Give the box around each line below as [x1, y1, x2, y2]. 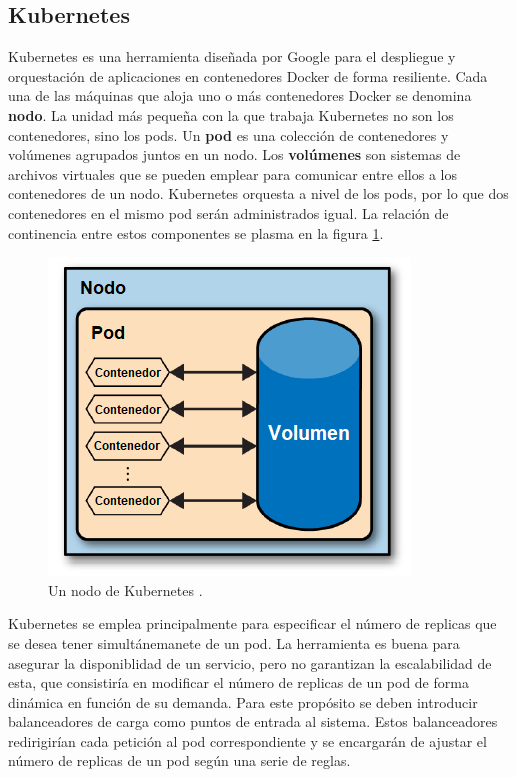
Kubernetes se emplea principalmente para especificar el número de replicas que [8, 613, 497, 634]
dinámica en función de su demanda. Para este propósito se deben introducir [8, 691, 478, 712]
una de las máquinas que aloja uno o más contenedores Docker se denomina [8, 85, 472, 106]
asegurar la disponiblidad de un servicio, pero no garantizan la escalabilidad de [8, 652, 492, 673]
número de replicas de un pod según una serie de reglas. [8, 750, 351, 771]
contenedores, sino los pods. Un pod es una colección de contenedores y [8, 124, 449, 145]
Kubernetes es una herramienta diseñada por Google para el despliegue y [8, 46, 456, 67]
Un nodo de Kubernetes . [48, 579, 203, 600]
